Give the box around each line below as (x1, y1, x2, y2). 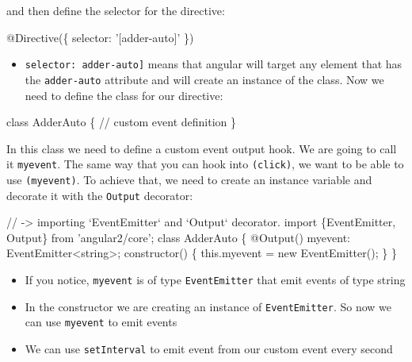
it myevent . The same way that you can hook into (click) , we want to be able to (6, 156, 404, 172)
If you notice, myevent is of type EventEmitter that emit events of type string (25, 271, 406, 288)
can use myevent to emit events (25, 314, 177, 330)
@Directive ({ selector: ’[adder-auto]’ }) (6, 29, 194, 45)
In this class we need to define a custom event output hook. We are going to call (6, 140, 397, 156)
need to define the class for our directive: (25, 87, 223, 103)
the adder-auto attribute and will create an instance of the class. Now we (25, 71, 384, 87)
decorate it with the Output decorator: (6, 187, 193, 203)
